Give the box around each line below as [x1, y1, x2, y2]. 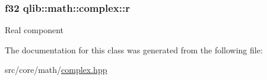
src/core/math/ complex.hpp [5, 63, 107, 76]
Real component [5, 24, 63, 36]
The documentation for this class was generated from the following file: [5, 43, 263, 56]
